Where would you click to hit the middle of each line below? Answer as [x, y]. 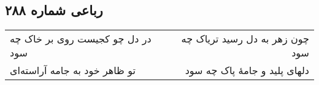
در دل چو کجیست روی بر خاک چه [81, 39]
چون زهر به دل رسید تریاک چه [245, 39]
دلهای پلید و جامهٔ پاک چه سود [247, 70]
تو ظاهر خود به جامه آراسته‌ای [73, 70]
